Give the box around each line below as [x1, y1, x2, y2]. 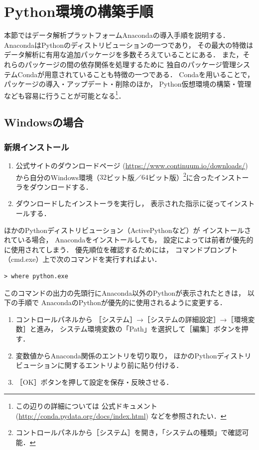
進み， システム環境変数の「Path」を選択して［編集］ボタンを [36, 324, 242, 334]
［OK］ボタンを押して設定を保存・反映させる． [15, 376, 173, 387]
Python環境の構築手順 [4, 1, 153, 21]
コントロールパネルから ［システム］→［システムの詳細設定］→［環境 [15, 314, 248, 324]
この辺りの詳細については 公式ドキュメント [15, 401, 157, 411]
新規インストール [4, 140, 69, 153]
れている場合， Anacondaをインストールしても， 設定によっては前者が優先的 [4, 234, 254, 245]
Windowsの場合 [4, 114, 84, 130]
